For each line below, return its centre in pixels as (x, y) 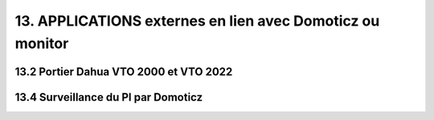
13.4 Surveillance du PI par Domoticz (109, 97)
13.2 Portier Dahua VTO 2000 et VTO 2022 (124, 72)
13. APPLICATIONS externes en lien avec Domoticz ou (197, 21)
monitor (42, 43)
